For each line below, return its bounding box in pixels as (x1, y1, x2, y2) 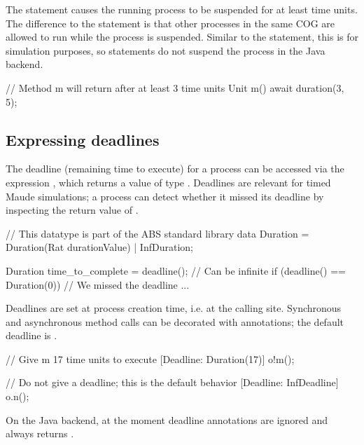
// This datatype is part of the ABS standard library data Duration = (6, 226, 309, 240)
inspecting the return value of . (6, 203, 139, 217)
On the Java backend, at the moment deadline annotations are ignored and (6, 412, 328, 427)
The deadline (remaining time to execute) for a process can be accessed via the (6, 161, 344, 176)
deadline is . (6, 328, 57, 343)
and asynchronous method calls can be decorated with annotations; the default (6, 314, 344, 329)
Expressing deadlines (6, 128, 160, 150)
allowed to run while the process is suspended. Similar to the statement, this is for (6, 29, 358, 44)
